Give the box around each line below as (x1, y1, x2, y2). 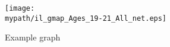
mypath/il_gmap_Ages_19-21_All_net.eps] (5, 14, 167, 23)
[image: (5, 4, 35, 12)
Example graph (5, 31, 61, 43)
